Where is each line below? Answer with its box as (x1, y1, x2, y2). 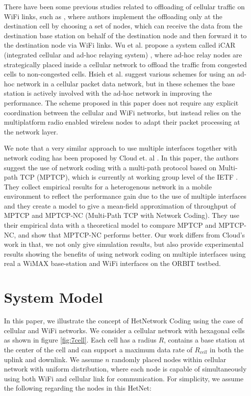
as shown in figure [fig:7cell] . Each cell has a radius (4, 335, 156, 345)
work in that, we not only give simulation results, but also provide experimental (4, 239, 244, 249)
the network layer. (4, 126, 58, 136)
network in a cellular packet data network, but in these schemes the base (17, 78, 235, 88)
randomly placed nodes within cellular (111, 354, 226, 364)
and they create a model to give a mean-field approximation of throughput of (4, 200, 236, 211)
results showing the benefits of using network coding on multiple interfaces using (4, 248, 246, 259)
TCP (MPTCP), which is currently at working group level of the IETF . (20, 172, 238, 182)
